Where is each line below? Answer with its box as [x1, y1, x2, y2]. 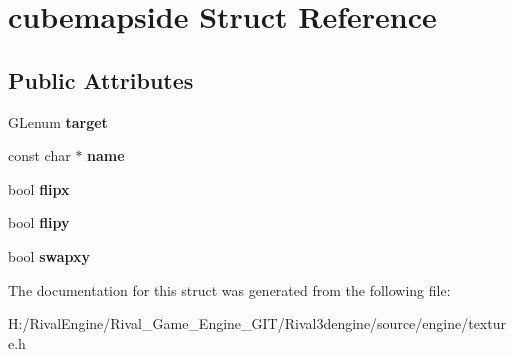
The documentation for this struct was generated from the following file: [8, 279, 451, 300]
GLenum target [8, 111, 108, 132]
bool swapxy [8, 245, 90, 266]
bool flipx [8, 178, 70, 199]
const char [8, 145, 71, 166]
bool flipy [8, 212, 70, 233]
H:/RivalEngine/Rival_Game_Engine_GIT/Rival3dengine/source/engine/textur [8, 313, 506, 334]
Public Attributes [8, 64, 194, 95]
